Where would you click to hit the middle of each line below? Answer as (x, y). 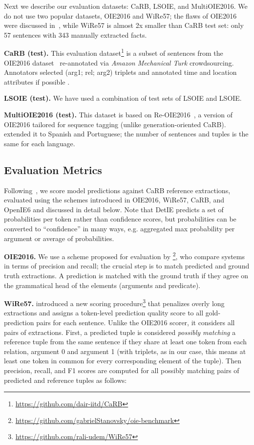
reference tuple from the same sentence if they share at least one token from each (126, 342)
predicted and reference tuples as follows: (65, 380)
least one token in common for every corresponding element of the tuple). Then (123, 361)
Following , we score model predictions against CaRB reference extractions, (117, 190)
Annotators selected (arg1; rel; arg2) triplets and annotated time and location (120, 72)
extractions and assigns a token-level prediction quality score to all (104, 313)
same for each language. (40, 143)
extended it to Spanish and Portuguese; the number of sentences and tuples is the (126, 134)
